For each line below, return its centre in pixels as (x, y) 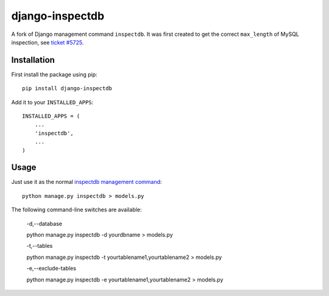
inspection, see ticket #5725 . (48, 42)
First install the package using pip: (54, 74)
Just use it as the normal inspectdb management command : (87, 182)
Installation (33, 60)
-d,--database (44, 224)
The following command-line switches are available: (76, 210)
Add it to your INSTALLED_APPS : (52, 102)
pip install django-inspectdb (67, 89)
